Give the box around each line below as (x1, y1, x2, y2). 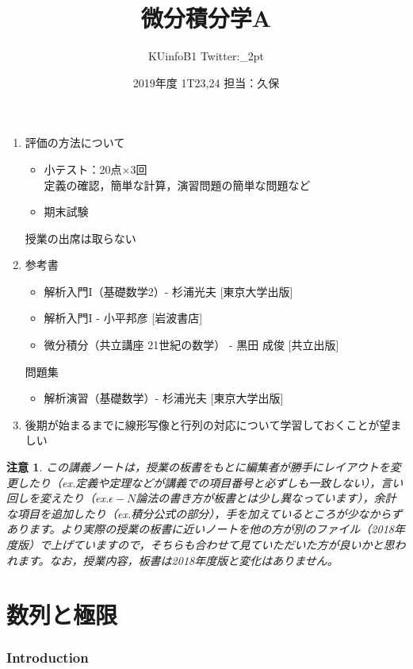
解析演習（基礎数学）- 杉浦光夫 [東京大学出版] (44, 390, 284, 406)
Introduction (6, 648, 89, 667)
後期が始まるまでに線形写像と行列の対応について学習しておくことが (25, 416, 380, 433)
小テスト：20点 (44, 160, 122, 177)
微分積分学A (140, 2, 272, 34)
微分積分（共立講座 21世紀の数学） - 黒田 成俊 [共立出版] (44, 336, 339, 353)
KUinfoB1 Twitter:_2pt (147, 48, 265, 64)
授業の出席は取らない (25, 229, 136, 246)
